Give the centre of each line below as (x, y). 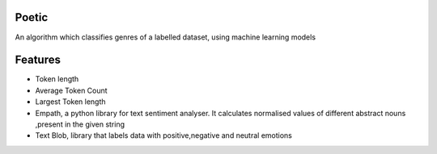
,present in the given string (80, 124)
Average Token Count (72, 90)
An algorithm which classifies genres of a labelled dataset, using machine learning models (165, 37)
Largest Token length (70, 102)
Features (38, 60)
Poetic (32, 17)
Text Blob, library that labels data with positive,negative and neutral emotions (164, 135)
